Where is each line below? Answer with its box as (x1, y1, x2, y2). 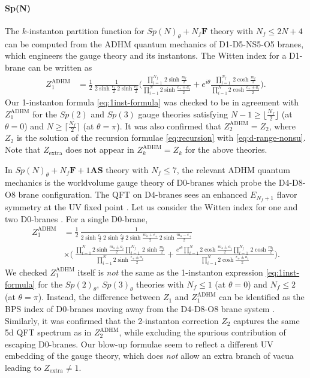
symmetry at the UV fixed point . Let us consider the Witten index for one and (5, 200, 298, 213)
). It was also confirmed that (116, 119, 221, 132)
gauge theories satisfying (138, 107, 228, 120)
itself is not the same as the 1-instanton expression (77, 265, 263, 278)
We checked (5, 265, 47, 278)
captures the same (233, 314, 300, 326)
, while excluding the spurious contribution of (119, 326, 286, 338)
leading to (5, 361, 41, 373)
